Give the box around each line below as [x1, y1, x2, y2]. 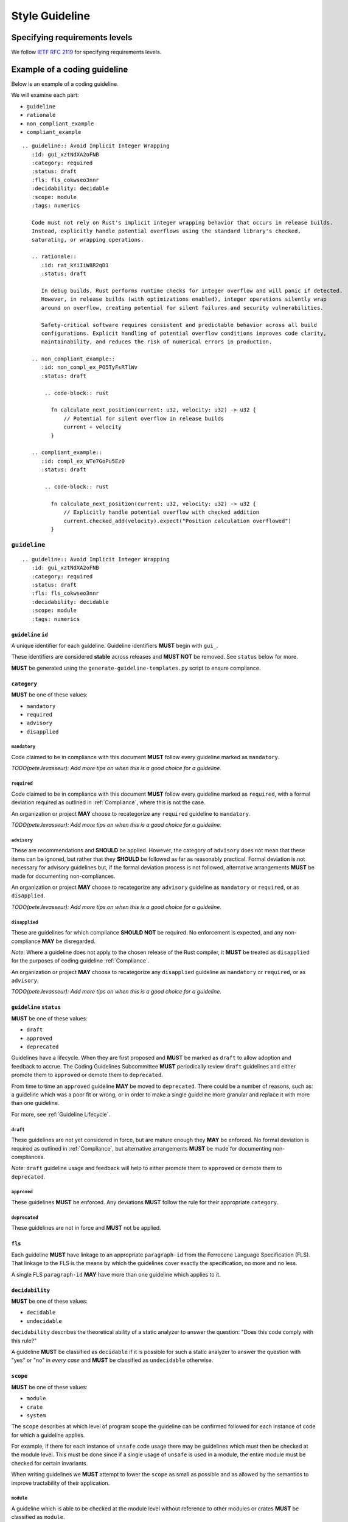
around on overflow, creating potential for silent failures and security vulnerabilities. [41, 304, 324, 311]
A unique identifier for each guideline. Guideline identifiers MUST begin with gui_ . [11, 642, 218, 649]
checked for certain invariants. [11, 1459, 88, 1467]
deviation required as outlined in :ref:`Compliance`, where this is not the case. [11, 799, 206, 806]
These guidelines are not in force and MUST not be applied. [11, 1224, 161, 1232]
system [26, 1412, 46, 1419]
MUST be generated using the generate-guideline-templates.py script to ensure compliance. [11, 664, 261, 672]
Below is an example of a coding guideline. [11, 80, 119, 88]
